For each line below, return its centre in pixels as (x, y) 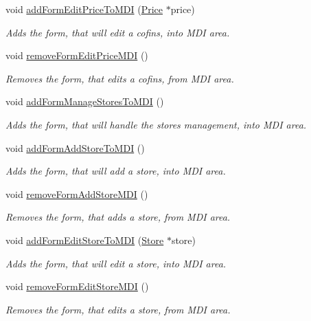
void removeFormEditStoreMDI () (77, 286)
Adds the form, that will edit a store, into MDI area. (116, 263)
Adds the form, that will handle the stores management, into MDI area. (156, 124)
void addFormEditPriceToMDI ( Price (84, 9)
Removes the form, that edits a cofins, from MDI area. (120, 78)
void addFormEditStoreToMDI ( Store (85, 240)
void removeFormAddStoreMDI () (77, 193)
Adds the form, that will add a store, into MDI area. (116, 171)
